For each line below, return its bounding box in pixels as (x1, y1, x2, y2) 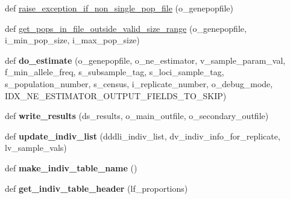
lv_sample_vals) (5, 141, 67, 154)
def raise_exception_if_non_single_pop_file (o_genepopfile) (5, 2, 234, 14)
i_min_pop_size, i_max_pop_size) (5, 34, 140, 46)
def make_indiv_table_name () (5, 161, 137, 174)
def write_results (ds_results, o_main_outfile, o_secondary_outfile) (5, 109, 269, 122)
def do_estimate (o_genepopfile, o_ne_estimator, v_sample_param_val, (5, 54, 286, 66)
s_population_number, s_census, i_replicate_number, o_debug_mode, (5, 77, 273, 90)
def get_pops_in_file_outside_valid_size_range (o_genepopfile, (5, 22, 247, 34)
